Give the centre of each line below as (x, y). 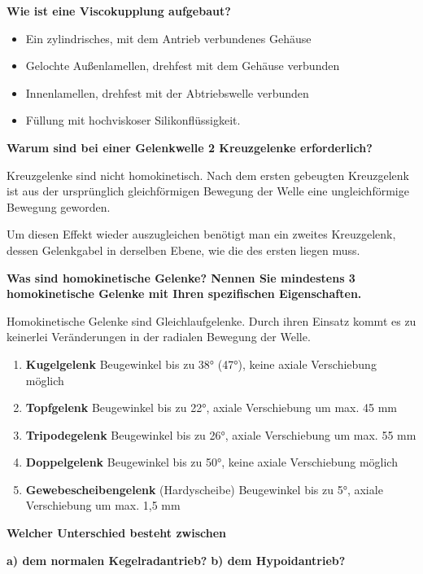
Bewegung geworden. (59, 206)
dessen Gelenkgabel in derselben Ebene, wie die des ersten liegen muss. (183, 250)
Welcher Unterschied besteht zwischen (116, 533)
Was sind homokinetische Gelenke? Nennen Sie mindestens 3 (181, 277)
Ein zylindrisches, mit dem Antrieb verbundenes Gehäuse (168, 38)
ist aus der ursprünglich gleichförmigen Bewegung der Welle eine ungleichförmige (208, 191)
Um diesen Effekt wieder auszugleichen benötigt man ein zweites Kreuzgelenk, (201, 234)
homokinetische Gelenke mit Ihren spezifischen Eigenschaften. (184, 294)
